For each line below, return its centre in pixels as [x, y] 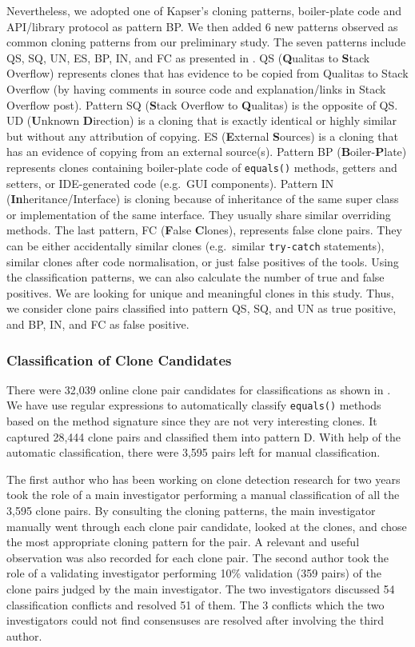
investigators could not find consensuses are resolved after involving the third [196, 620]
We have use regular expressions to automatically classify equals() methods [194, 405]
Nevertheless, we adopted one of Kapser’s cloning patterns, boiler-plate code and [204, 10]
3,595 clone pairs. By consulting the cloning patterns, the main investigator [191, 511]
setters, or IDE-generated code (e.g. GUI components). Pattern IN [170, 183]
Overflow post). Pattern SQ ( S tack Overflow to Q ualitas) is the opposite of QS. [202, 104]
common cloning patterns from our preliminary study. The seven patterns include [206, 42]
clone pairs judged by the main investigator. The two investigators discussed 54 [201, 589]
